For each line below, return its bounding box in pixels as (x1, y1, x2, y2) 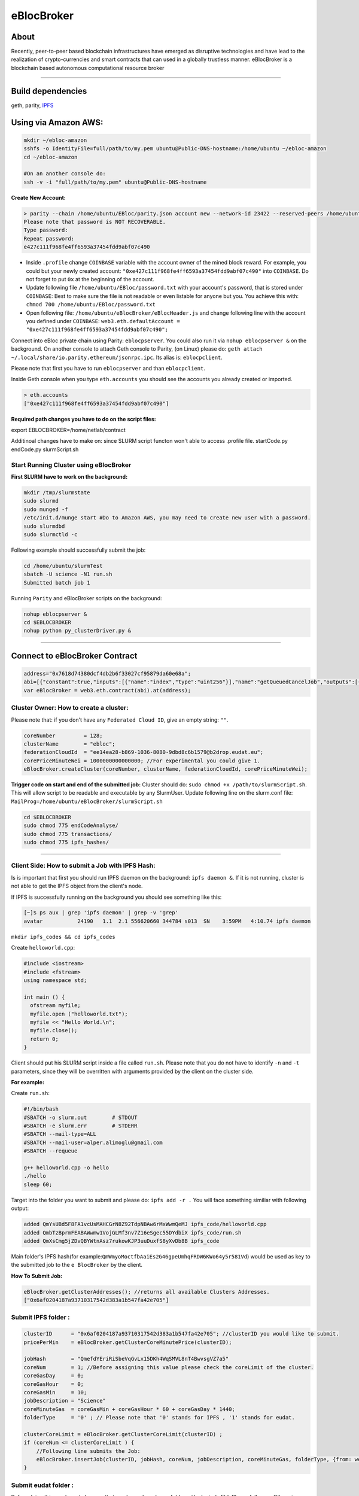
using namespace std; (23, 977, 87, 984)
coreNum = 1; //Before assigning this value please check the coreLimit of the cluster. (23, 1364, 314, 1370)
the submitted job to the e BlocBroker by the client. (11, 1261, 143, 1269)
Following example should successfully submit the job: (11, 546, 146, 554)
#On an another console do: (23, 171, 106, 177)
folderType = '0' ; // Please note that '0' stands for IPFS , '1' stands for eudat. (23, 1414, 296, 1421)
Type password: (23, 227, 68, 233)
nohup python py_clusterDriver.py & (23, 627, 132, 634)
